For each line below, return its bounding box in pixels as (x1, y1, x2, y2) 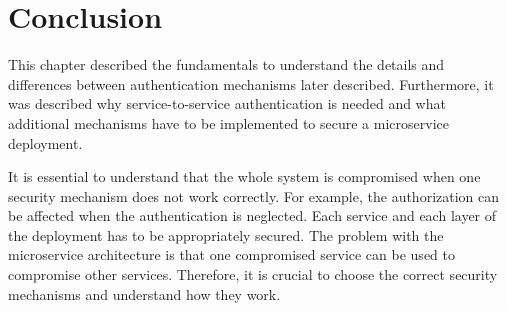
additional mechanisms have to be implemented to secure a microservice (8, 112, 449, 133)
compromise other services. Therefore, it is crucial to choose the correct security (8, 264, 498, 285)
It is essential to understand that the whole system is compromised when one (8, 166, 481, 187)
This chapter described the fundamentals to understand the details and (8, 54, 445, 75)
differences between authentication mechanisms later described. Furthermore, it (8, 73, 494, 94)
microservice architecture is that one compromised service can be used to (8, 244, 455, 265)
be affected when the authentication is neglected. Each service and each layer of (8, 205, 497, 226)
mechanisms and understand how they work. (8, 283, 281, 304)
